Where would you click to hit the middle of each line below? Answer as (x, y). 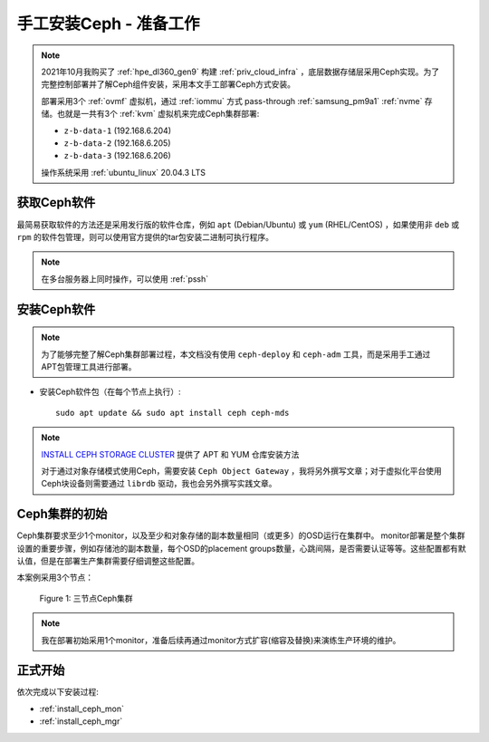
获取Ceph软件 (56, 202)
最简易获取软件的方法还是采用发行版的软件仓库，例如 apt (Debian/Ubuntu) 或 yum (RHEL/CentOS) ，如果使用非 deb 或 (238, 224)
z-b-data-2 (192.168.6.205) (117, 143)
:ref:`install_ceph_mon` (82, 708)
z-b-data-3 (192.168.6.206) (117, 156)
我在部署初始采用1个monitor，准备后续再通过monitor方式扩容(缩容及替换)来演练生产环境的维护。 (221, 640)
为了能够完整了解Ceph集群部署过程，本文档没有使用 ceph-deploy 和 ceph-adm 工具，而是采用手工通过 (236, 354)
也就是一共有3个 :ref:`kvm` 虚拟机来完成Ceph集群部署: (158, 114)
